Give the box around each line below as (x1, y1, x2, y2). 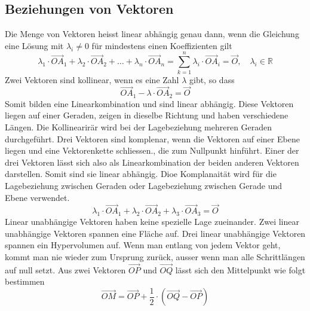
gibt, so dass (189, 73, 235, 86)
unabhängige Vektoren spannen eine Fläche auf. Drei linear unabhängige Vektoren (5, 227, 306, 239)
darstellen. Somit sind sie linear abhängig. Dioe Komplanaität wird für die (5, 167, 277, 180)
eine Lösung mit (5, 39, 64, 51)
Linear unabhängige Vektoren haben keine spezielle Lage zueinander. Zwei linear (5, 215, 299, 228)
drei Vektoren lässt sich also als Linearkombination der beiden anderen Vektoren (5, 155, 299, 168)
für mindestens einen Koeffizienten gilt (91, 39, 232, 51)
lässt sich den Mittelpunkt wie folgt (175, 263, 306, 276)
